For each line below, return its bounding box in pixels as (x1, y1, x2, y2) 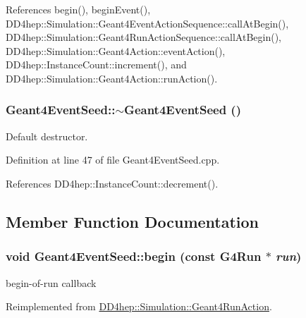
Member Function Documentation (6, 210, 259, 232)
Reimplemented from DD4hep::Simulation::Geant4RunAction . (6, 299, 272, 314)
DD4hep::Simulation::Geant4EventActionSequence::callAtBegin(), (6, 16, 289, 30)
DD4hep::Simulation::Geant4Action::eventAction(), (6, 43, 226, 58)
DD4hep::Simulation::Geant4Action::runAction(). (6, 71, 218, 85)
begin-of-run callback (6, 275, 97, 290)
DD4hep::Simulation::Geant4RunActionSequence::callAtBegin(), (6, 30, 281, 44)
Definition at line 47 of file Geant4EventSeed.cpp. (6, 152, 220, 167)
